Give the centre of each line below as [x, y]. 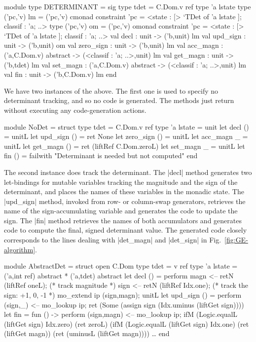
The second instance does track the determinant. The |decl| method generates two [128, 172]
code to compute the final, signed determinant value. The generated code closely [126, 230]
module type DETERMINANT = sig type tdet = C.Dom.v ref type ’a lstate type [128, 6]
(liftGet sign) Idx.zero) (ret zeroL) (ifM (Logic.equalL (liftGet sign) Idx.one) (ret [127, 324]
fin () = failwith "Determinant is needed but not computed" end [101, 155]
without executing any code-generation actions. [75, 110]
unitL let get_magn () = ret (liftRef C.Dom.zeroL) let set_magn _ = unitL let [125, 146]
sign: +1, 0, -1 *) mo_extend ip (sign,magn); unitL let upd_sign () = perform [123, 295]
